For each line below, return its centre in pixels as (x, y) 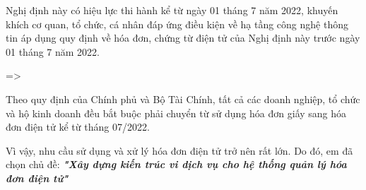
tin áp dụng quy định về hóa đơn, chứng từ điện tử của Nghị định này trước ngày (183, 38)
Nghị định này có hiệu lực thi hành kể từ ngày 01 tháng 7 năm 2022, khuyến (172, 10)
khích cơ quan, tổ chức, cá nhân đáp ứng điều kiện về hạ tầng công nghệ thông (177, 24)
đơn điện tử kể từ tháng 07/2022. (78, 127)
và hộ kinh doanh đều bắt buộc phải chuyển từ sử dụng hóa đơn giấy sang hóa (176, 113)
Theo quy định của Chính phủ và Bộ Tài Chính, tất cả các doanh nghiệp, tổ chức (183, 99)
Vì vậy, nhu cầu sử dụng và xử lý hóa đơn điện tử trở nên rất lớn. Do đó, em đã (179, 150)
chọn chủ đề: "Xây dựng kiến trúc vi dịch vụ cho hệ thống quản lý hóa (176, 164)
